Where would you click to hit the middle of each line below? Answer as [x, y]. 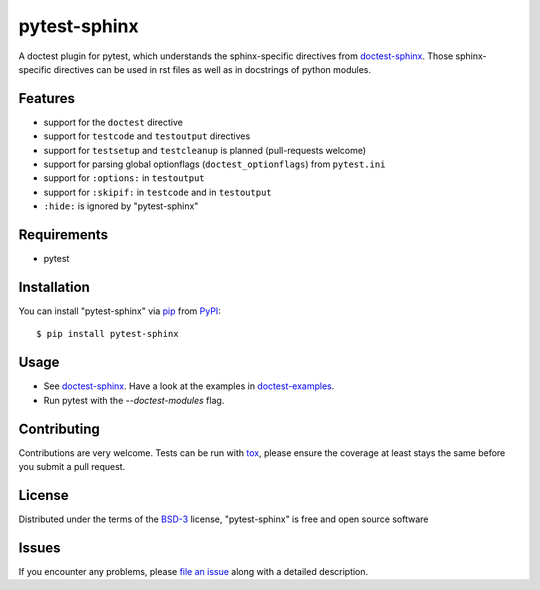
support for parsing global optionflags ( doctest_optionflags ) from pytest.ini [214, 164]
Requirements [63, 234]
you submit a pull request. [72, 466]
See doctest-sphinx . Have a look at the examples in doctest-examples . [189, 386]
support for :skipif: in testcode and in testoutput [157, 192]
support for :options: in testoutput [124, 178]
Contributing [59, 428]
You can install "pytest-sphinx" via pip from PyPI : [120, 311]
